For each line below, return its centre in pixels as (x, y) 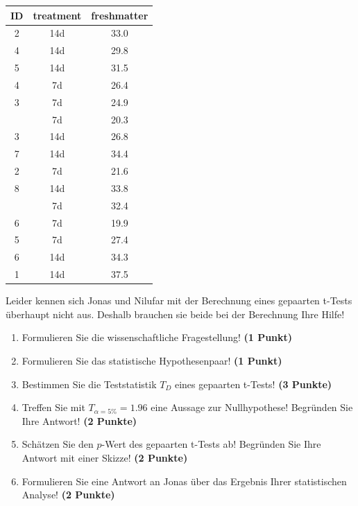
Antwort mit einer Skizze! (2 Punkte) (105, 457)
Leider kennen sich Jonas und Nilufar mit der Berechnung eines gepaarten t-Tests (179, 300)
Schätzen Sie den (58, 444)
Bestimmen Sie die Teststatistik (89, 384)
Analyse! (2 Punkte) (68, 495)
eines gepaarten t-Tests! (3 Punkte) (253, 384)
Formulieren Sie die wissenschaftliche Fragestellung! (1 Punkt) (157, 337)
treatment (57, 15)
